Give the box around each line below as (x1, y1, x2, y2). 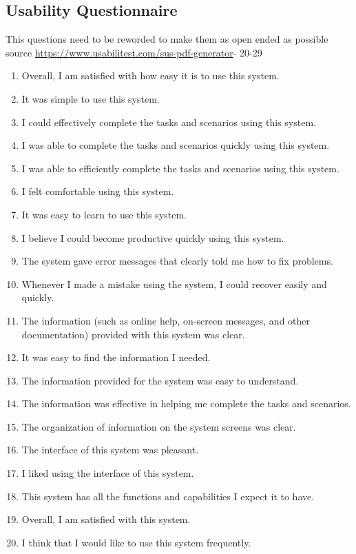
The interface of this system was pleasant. (21, 442, 199, 457)
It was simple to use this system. (21, 91, 160, 105)
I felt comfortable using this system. (21, 184, 174, 198)
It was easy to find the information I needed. (21, 350, 211, 365)
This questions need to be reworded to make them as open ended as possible (6, 32, 328, 46)
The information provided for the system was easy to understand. (21, 373, 299, 387)
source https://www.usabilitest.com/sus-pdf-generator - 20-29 (6, 45, 262, 59)
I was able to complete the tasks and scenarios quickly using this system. (21, 138, 330, 152)
